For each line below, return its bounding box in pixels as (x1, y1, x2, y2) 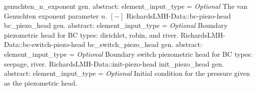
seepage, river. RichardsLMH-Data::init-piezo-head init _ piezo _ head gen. (4, 58, 224, 68)
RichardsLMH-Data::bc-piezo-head (126, 10, 231, 21)
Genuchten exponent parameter (4, 10, 99, 21)
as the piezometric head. (4, 77, 77, 88)
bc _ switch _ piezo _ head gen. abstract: (87, 39, 202, 49)
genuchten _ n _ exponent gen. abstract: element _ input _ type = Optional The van (4, 1, 248, 11)
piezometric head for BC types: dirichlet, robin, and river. (4, 29, 179, 40)
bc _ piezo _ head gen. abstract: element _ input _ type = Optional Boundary (4, 20, 228, 30)
